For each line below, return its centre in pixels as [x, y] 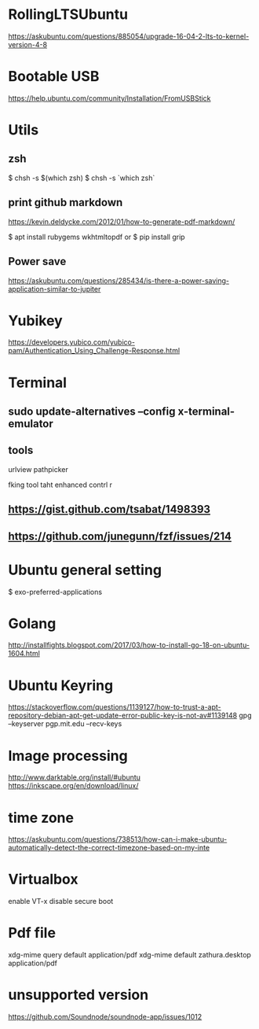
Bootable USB [54, 77]
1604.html [24, 654]
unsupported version [78, 995]
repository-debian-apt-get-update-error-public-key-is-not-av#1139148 [123, 716]
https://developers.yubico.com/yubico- [72, 342]
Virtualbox [43, 880]
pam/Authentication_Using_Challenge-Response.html [94, 351]
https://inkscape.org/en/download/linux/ [73, 786]
